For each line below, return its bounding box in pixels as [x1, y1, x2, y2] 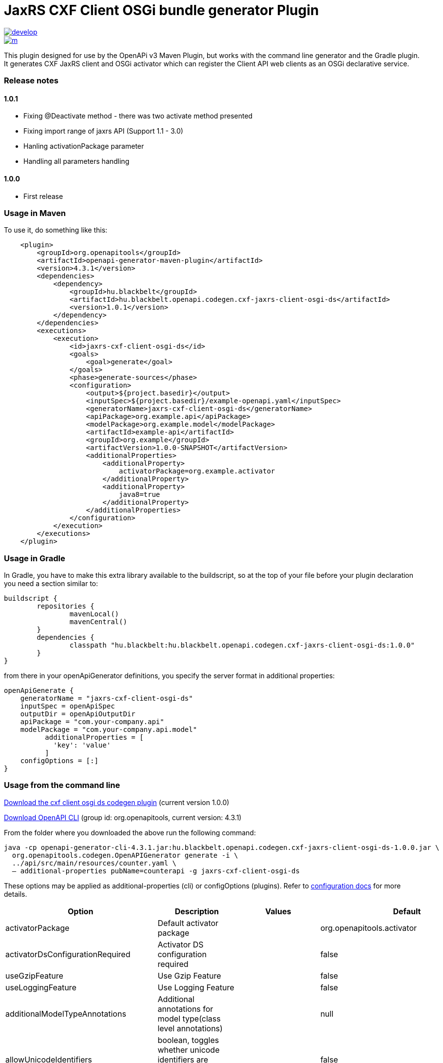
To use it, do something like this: [4, 226, 108, 235]
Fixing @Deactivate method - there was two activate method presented [23, 112, 253, 120]
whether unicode [157, 1044, 220, 1055]
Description [174, 906, 219, 916]
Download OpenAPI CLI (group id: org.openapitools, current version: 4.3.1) [4, 813, 242, 822]
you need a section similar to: [4, 579, 98, 588]
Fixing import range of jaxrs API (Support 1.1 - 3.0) [23, 127, 183, 136]
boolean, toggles [157, 1035, 219, 1045]
